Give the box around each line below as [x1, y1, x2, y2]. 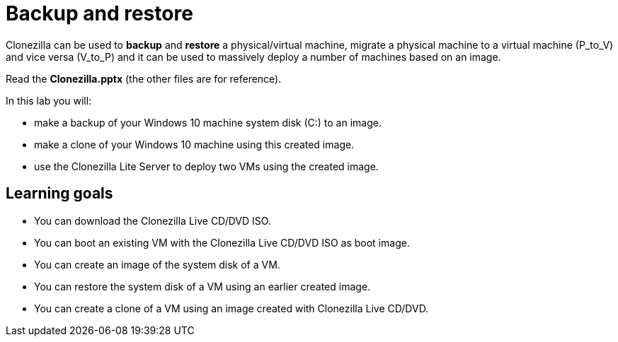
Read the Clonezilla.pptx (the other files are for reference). [6, 72, 282, 85]
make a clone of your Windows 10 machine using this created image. [34, 138, 355, 151]
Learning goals [6, 184, 113, 203]
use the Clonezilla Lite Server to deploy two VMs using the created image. [34, 160, 379, 172]
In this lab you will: [6, 94, 92, 107]
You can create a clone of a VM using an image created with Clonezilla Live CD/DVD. [34, 302, 429, 314]
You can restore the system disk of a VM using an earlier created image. [34, 280, 371, 293]
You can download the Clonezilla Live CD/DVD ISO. [34, 214, 271, 227]
